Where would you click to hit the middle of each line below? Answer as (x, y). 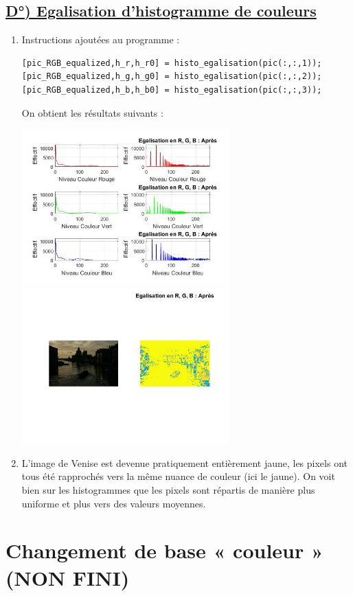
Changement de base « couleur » (164, 550)
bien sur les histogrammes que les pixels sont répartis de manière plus (168, 490)
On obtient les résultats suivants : (92, 112)
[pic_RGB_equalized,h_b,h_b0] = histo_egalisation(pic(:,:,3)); (172, 90)
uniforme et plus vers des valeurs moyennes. (114, 503)
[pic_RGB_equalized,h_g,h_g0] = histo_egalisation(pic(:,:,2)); (172, 77)
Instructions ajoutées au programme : (101, 39)
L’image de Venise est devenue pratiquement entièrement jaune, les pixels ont (184, 462)
